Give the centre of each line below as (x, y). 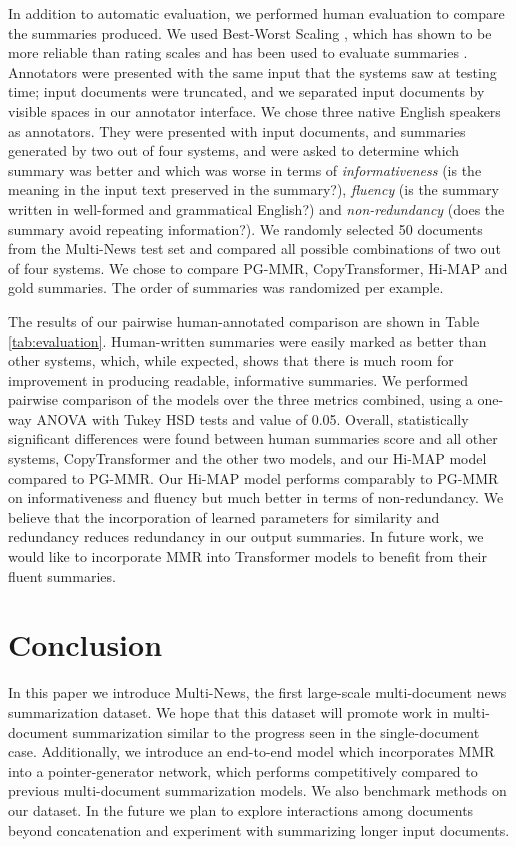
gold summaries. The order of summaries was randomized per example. (226, 287)
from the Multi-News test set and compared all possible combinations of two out (254, 248)
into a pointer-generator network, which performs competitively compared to (243, 770)
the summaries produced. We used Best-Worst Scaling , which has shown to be (250, 32)
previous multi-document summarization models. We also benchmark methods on (257, 790)
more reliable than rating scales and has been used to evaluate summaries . (238, 52)
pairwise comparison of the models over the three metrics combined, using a (240, 399)
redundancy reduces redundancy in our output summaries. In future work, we (246, 536)
